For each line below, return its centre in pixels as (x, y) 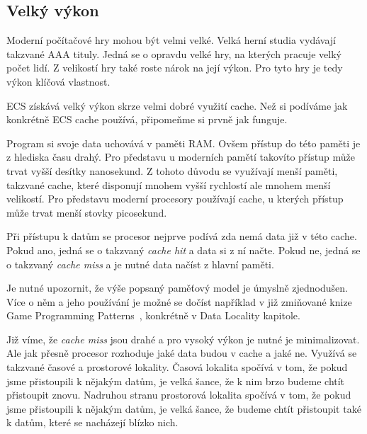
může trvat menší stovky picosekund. (87, 212)
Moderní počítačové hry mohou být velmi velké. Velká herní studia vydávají (171, 40)
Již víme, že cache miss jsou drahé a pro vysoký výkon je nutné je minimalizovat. (183, 339)
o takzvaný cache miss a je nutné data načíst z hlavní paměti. (140, 264)
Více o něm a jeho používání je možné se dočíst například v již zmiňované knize (179, 301)
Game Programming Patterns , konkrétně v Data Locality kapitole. (153, 315)
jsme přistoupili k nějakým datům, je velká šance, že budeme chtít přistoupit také (184, 408)
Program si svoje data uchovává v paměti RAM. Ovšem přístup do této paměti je (183, 143)
